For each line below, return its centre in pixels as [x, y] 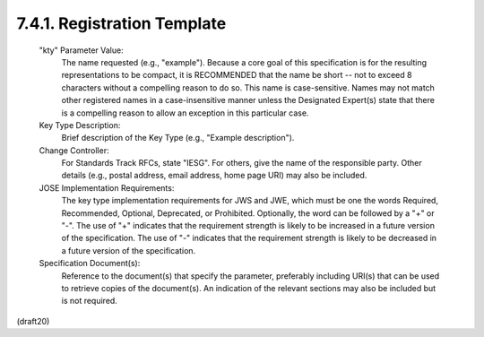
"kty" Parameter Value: [82, 50]
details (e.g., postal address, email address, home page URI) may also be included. [214, 176]
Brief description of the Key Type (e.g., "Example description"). [178, 138]
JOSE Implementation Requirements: [107, 187]
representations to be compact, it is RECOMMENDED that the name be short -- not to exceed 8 [237, 75]
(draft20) [33, 321]
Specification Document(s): [90, 264]
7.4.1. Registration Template [121, 23]
